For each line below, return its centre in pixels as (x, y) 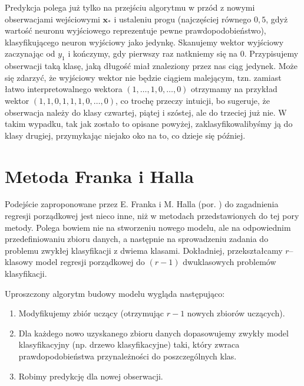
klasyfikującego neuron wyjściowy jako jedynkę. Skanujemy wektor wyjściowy (144, 42)
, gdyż (277, 19)
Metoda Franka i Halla (99, 176)
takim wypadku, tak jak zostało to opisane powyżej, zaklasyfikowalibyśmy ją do (149, 124)
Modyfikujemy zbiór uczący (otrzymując (91, 313)
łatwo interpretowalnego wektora (64, 89)
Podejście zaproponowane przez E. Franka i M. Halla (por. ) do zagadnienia (142, 204)
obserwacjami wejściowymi (52, 19)
